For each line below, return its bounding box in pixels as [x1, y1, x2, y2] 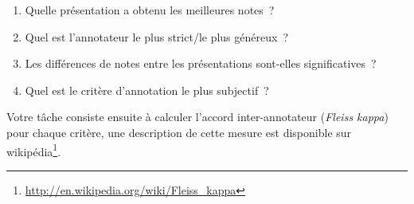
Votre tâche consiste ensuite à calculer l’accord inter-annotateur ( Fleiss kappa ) [6, 108, 389, 125]
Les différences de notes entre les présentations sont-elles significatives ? [25, 55, 377, 72]
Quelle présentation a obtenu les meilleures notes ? [25, 2, 275, 18]
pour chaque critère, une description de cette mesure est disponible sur [6, 124, 352, 140]
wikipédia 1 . [6, 140, 61, 159]
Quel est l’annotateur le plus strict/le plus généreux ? [25, 28, 288, 45]
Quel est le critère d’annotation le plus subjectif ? [25, 81, 269, 98]
